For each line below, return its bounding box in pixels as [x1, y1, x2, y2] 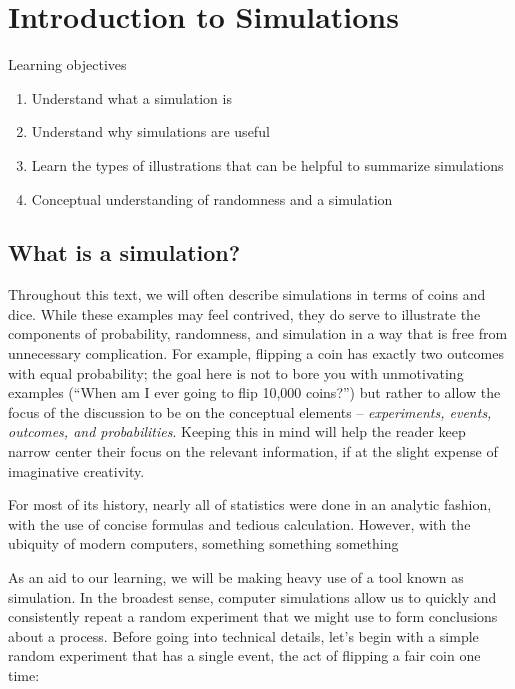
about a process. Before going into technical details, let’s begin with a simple [8, 625, 479, 646]
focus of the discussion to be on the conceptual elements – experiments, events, [8, 401, 492, 422]
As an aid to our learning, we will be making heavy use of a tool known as [8, 567, 464, 588]
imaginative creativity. [8, 460, 145, 481]
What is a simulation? [8, 237, 241, 268]
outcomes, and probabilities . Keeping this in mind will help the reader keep [8, 421, 466, 442]
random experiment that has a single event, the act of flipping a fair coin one [8, 645, 481, 666]
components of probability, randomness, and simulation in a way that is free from [8, 323, 508, 344]
